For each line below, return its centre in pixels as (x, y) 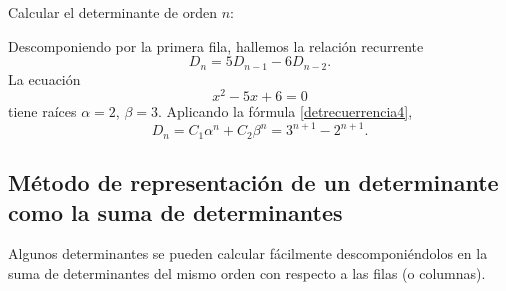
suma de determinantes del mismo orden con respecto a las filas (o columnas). (247, 273)
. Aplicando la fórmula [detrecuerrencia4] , (285, 111)
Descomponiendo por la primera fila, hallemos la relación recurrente (216, 45)
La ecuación (44, 78)
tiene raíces (42, 111)
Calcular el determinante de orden (112, 12)
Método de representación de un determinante (253, 182)
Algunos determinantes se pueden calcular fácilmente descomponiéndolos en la (248, 253)
